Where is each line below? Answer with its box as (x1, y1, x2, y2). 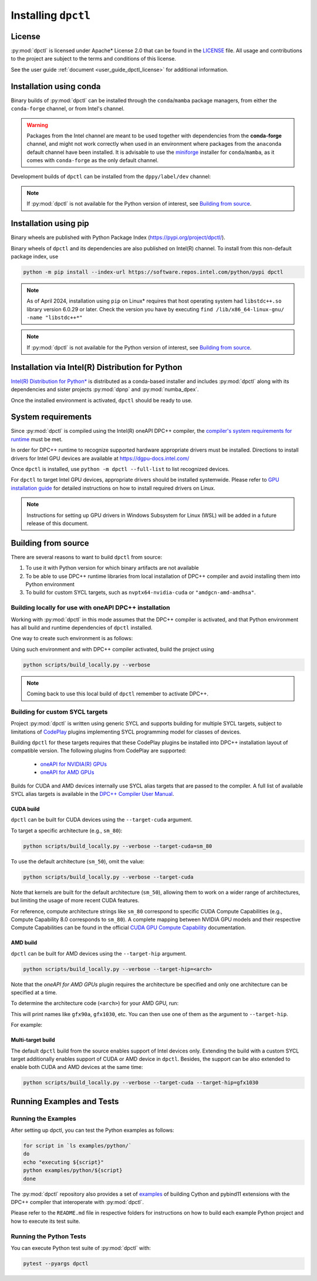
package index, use (11, 253, 59, 260)
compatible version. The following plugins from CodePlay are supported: (11, 747, 187, 754)
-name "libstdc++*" (26, 314, 83, 321)
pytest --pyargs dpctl (23, 1260, 89, 1267)
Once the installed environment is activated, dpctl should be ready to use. (11, 396, 193, 404)
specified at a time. (11, 989, 58, 996)
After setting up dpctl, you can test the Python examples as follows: (11, 1127, 174, 1134)
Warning (26, 121, 48, 129)
